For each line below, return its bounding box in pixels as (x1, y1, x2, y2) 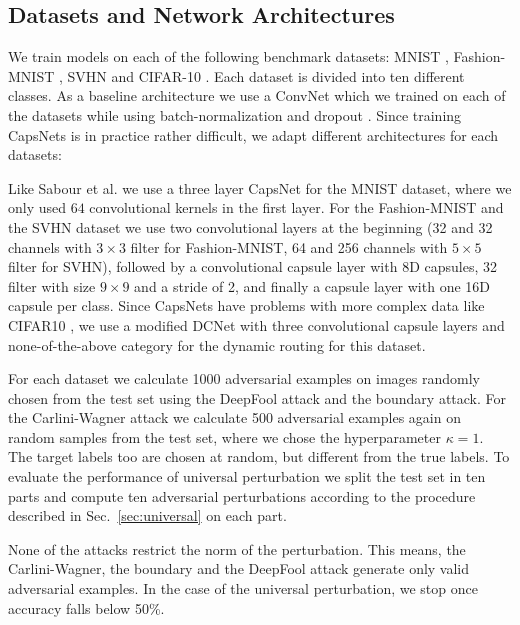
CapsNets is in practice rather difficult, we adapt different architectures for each (8, 124, 499, 145)
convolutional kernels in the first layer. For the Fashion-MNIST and (89, 197, 504, 218)
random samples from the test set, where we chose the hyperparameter (8, 426, 441, 447)
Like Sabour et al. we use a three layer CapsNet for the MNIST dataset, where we (8, 177, 512, 198)
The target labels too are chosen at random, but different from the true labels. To (8, 446, 510, 467)
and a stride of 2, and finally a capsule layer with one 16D (134, 275, 490, 296)
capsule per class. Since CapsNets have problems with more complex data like (8, 295, 485, 316)
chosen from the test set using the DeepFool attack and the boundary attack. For (8, 387, 507, 408)
